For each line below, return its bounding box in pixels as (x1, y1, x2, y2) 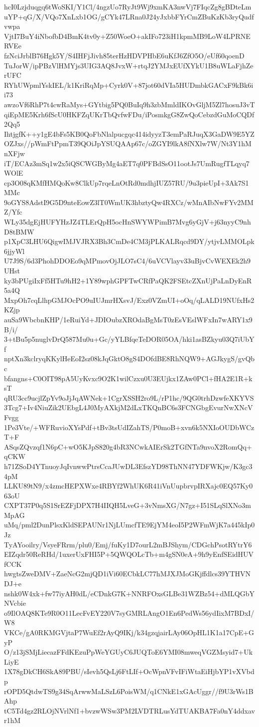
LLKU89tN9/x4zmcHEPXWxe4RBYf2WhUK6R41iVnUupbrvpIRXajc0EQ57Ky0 (4, 481, 253, 491)
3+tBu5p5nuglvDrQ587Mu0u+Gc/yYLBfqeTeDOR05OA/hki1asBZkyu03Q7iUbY (4, 334, 255, 344)
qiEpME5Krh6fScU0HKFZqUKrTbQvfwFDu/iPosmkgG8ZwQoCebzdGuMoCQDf (4, 109, 255, 119)
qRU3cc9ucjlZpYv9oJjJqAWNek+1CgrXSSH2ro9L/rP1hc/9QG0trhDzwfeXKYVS (4, 392, 254, 403)
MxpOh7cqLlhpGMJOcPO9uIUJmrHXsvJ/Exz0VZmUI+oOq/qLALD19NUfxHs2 (4, 294, 255, 305)
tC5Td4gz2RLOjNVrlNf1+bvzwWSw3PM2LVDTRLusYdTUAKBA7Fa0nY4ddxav (4, 705, 255, 716)
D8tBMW (4, 226, 34, 237)
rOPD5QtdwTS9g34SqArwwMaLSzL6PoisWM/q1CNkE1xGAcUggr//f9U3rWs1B (4, 686, 254, 696)
